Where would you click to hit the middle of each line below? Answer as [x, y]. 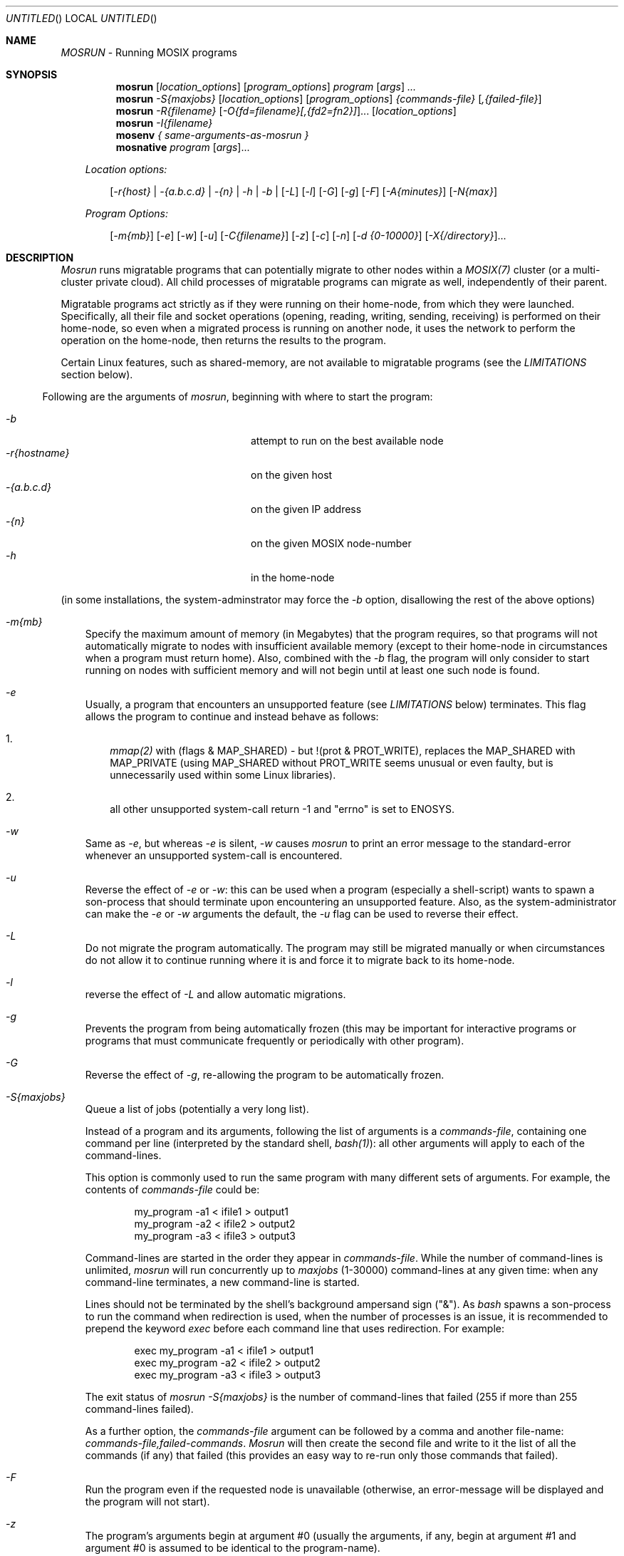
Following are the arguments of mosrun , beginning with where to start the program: [238, 396]
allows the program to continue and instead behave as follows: [232, 716]
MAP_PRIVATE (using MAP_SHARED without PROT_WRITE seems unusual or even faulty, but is [332, 763]
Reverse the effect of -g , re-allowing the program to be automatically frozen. [265, 1075]
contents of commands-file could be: [172, 1189]
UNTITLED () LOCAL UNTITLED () [82, 18]
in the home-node [293, 577]
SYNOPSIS [32, 74]
